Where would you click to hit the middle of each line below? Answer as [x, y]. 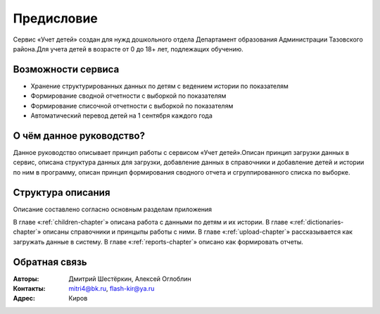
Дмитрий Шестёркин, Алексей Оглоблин [130, 279]
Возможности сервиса [66, 69]
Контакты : [29, 289]
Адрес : [24, 299]
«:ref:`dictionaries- [317, 222]
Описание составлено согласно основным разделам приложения [113, 209]
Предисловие [55, 18]
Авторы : [26, 279]
